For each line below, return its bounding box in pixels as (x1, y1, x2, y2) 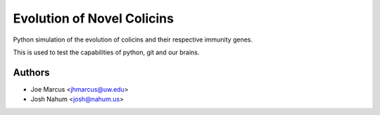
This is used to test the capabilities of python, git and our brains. (13, 48, 200, 56)
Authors (13, 66, 50, 78)
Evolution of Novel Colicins (13, 11, 174, 26)
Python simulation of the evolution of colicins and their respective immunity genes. (13, 35, 253, 44)
